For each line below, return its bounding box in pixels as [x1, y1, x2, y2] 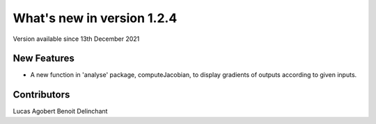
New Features [13, 53, 75, 64]
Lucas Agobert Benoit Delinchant [13, 107, 108, 116]
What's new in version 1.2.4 [13, 10, 178, 26]
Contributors [13, 89, 70, 100]
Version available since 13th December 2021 [13, 35, 140, 43]
